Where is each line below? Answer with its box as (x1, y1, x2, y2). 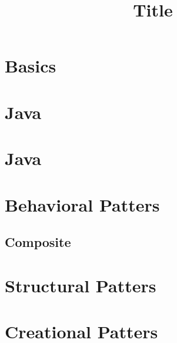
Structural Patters (5, 273, 156, 297)
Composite (5, 233, 71, 251)
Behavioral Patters (5, 192, 160, 216)
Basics (5, 54, 56, 78)
